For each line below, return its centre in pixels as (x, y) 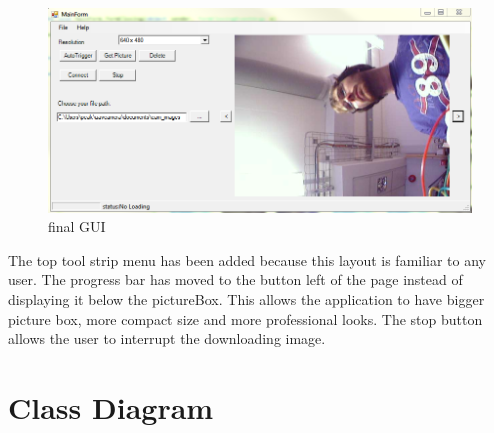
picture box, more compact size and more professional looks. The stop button (245, 318)
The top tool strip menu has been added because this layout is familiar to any (247, 259)
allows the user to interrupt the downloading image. (167, 338)
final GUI (77, 226)
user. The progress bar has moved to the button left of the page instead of (235, 279)
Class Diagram (111, 407)
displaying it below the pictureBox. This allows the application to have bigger (246, 299)
